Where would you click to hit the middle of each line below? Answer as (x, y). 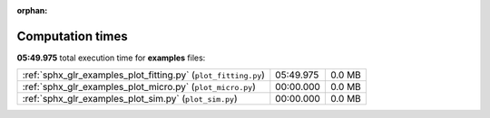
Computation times (72, 36)
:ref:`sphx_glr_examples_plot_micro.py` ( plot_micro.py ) (139, 87)
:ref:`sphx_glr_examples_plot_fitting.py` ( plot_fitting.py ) (143, 75)
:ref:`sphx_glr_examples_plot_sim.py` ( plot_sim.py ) (130, 99)
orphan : (32, 10)
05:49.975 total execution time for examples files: (111, 58)
